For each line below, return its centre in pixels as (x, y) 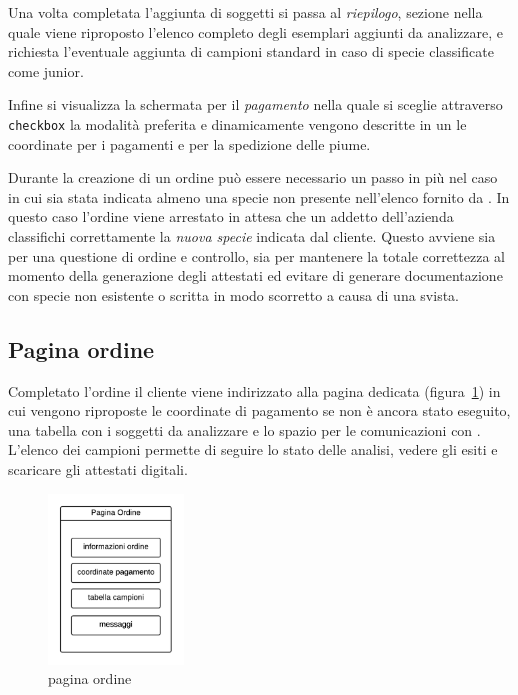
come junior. (46, 70)
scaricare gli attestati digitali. (98, 468)
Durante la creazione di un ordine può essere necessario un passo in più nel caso (253, 177)
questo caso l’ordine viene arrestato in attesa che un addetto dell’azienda (231, 216)
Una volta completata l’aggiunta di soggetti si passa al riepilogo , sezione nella (245, 12)
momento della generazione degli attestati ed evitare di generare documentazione (255, 275)
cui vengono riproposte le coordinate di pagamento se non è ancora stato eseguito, (259, 410)
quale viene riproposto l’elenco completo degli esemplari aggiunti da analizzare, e (255, 31)
